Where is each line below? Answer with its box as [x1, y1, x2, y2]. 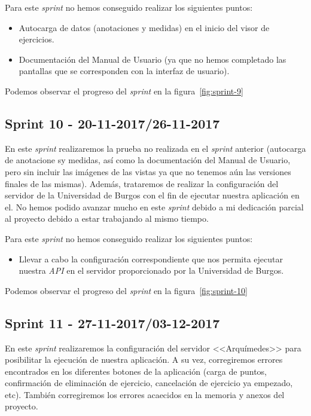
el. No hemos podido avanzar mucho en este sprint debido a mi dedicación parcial [5, 200, 304, 213]
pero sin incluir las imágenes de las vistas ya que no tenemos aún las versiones [5, 165, 291, 178]
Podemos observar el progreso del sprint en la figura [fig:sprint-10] [5, 284, 248, 296]
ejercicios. [19, 33, 54, 45]
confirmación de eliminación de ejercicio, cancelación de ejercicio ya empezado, [5, 377, 293, 389]
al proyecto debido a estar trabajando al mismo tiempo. [5, 212, 209, 225]
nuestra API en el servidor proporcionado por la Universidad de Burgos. [19, 264, 284, 277]
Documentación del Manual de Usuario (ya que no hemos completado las [19, 53, 286, 65]
